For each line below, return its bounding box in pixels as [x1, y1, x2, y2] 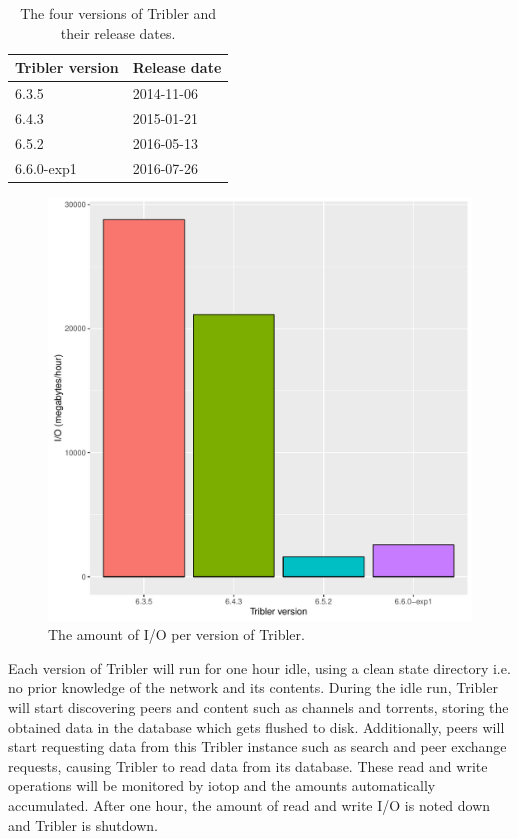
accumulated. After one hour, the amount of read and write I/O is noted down [8, 795, 491, 815]
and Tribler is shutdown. [8, 814, 158, 835]
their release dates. [60, 22, 176, 43]
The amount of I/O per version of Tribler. [48, 624, 305, 645]
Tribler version [15, 57, 119, 78]
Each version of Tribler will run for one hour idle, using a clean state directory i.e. [8, 657, 511, 678]
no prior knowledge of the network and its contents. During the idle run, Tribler [8, 677, 498, 698]
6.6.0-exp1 [15, 157, 77, 178]
